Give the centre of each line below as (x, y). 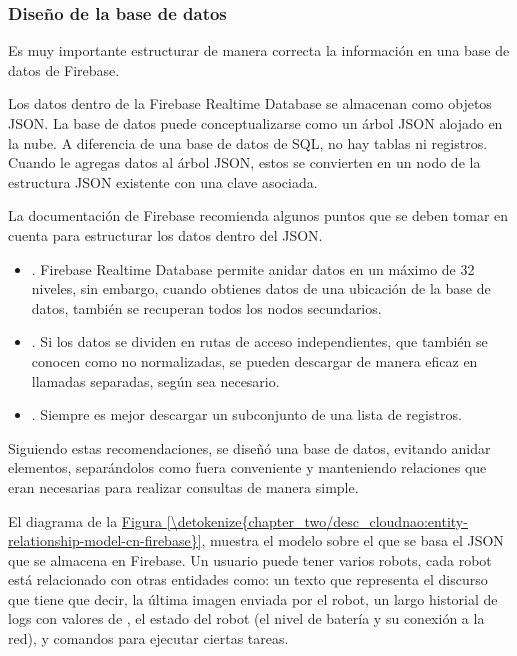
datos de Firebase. (64, 69)
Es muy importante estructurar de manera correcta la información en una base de (259, 50)
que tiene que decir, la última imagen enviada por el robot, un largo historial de (253, 598)
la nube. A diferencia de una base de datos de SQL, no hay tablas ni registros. (248, 142)
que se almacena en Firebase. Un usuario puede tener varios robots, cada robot (250, 559)
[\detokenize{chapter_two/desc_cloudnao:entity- (317, 520)
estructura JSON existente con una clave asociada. (163, 181)
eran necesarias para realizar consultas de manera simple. (183, 486)
